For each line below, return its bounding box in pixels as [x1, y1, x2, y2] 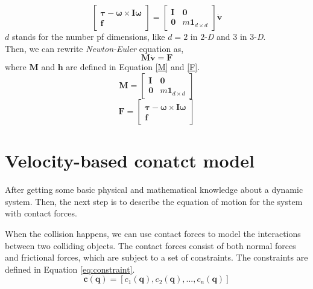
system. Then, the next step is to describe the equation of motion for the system [5, 195, 303, 207]
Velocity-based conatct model [5, 148, 255, 173]
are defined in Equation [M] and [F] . [66, 60, 200, 73]
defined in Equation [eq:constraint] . [5, 262, 135, 275]
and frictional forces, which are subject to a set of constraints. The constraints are [5, 251, 308, 264]
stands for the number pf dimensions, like [11, 30, 165, 42]
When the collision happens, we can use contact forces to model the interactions [5, 227, 301, 239]
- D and [204, 30, 230, 42]
